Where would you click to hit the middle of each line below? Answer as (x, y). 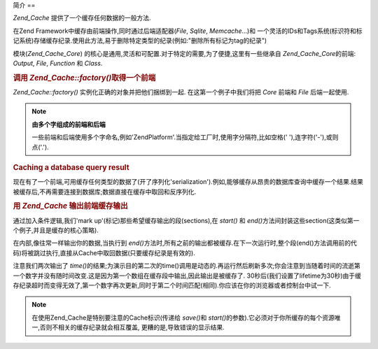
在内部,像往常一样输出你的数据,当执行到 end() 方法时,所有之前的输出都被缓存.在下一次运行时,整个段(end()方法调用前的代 (185, 243)
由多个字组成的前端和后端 (69, 124)
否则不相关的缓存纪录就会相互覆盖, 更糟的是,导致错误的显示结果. (132, 327)
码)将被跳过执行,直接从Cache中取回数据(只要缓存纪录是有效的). (104, 252)
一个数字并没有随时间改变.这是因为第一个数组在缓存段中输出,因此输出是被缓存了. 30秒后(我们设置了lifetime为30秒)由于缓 (187, 276)
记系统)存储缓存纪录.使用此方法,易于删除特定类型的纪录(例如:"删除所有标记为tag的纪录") (140, 41)
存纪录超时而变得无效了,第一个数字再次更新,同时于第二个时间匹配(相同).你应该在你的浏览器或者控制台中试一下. (172, 285)
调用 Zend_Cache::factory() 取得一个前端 (84, 78)
